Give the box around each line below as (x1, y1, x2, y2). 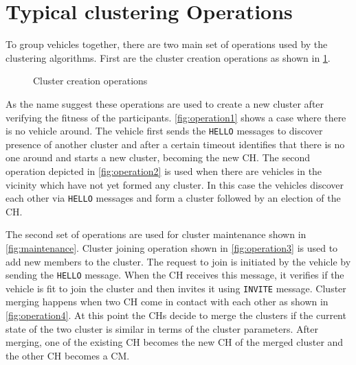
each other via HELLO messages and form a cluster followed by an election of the (5, 191, 341, 205)
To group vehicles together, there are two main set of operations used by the (5, 37, 328, 51)
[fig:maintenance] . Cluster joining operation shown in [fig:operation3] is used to (5, 240, 338, 255)
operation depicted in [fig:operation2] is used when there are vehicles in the (5, 163, 322, 178)
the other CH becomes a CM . (5, 348, 130, 362)
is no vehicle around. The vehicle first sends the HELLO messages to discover (5, 123, 323, 138)
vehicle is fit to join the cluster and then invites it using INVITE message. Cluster (5, 281, 346, 295)
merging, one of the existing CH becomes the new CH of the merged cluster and (5, 335, 344, 349)
